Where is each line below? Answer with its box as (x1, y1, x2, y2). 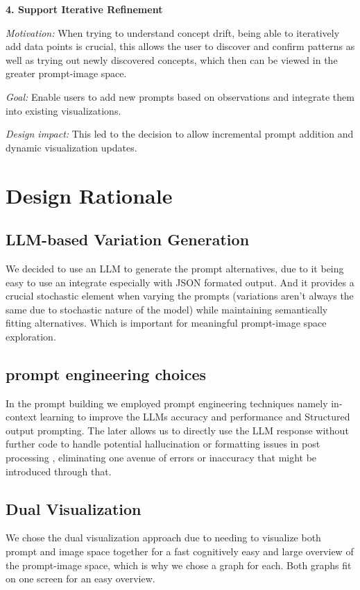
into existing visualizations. (6, 103, 121, 117)
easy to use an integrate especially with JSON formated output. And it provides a (6, 274, 354, 289)
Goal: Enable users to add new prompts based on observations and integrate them (6, 89, 354, 104)
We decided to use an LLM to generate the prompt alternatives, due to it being (6, 261, 344, 275)
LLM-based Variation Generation (6, 229, 250, 250)
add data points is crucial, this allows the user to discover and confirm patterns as (6, 39, 355, 54)
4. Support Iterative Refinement (6, 2, 163, 16)
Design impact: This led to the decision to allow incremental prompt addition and (6, 126, 354, 141)
